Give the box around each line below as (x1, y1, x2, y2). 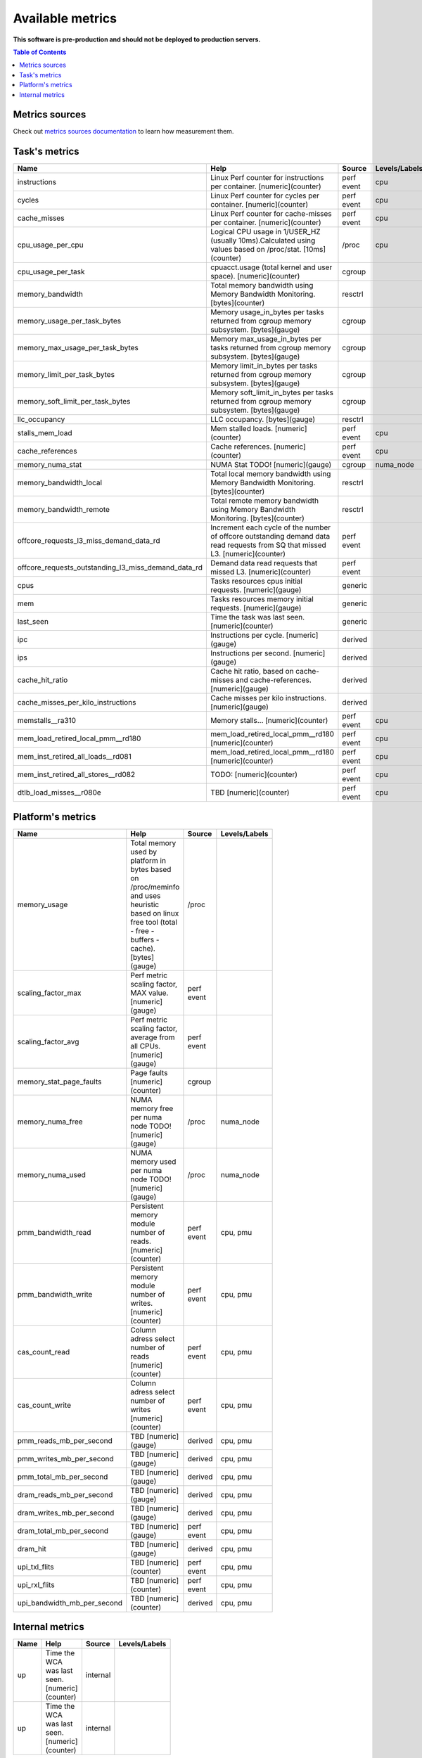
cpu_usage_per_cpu (17, 240, 84, 250)
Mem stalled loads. (210, 424, 274, 434)
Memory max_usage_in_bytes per (210, 334, 322, 344)
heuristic (130, 899, 160, 909)
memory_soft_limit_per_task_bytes (17, 397, 131, 406)
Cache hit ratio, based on (210, 667, 295, 676)
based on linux (130, 908, 179, 918)
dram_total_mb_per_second (17, 1526, 109, 1536)
